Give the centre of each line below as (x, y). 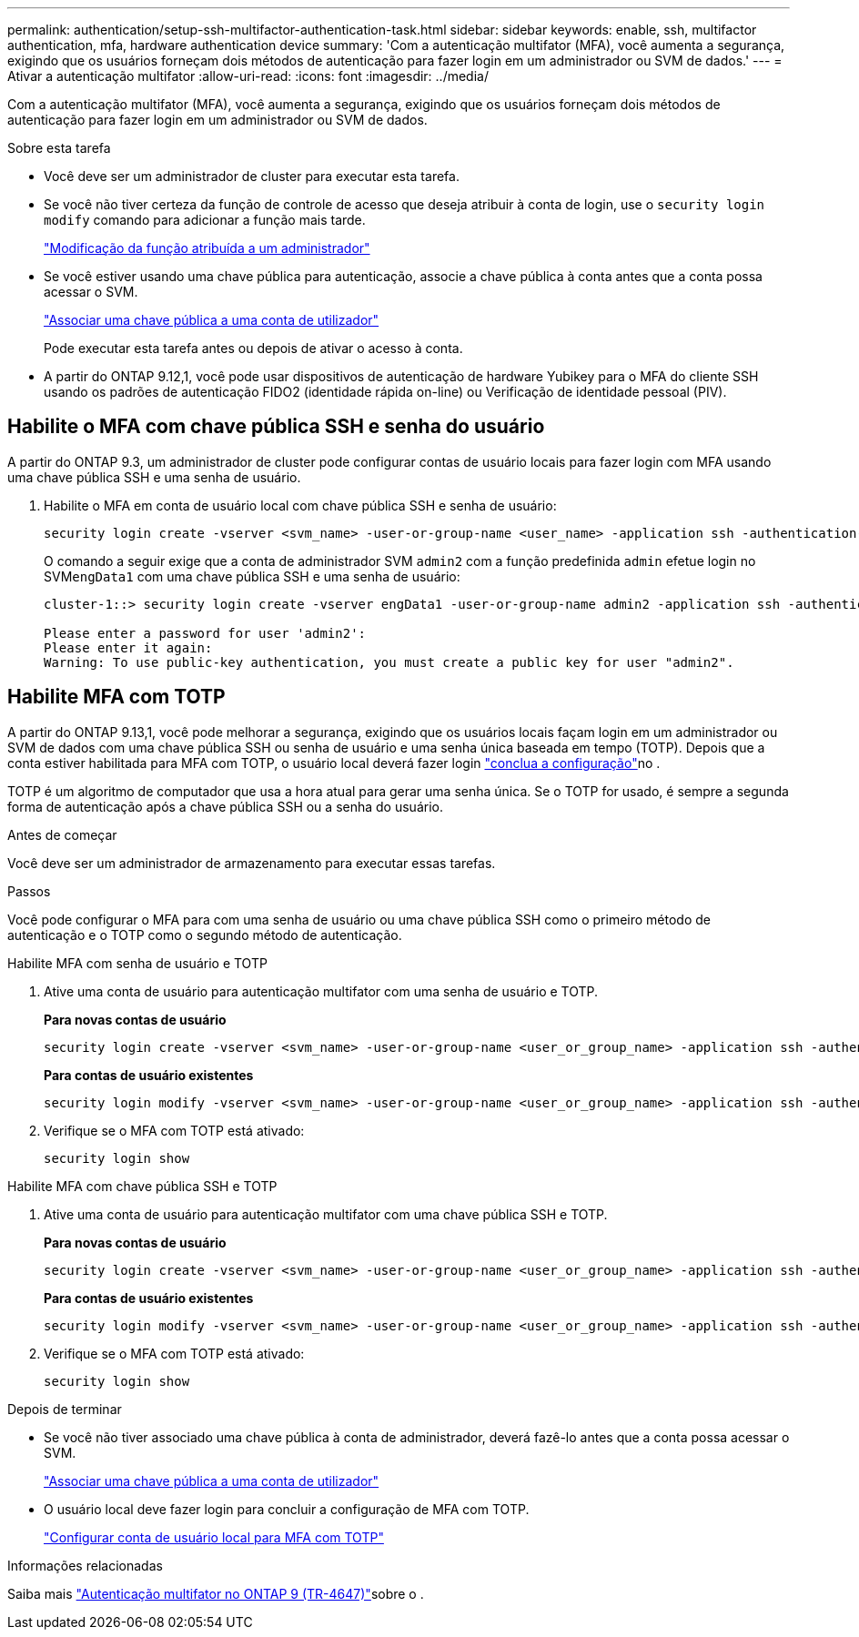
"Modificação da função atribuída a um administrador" (207, 248)
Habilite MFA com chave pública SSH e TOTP (142, 1186)
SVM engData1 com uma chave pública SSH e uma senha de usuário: (252, 576)
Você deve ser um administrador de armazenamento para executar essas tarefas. (252, 863)
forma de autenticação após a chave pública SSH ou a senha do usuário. (225, 806)
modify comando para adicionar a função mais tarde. (205, 220)
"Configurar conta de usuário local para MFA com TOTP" (214, 1537)
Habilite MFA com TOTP (116, 697)
